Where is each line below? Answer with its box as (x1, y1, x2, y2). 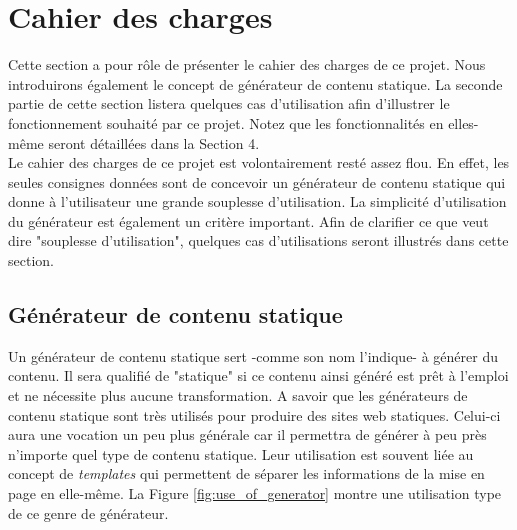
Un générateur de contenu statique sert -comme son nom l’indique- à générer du (8, 345, 498, 366)
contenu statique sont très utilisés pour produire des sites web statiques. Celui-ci (8, 404, 501, 425)
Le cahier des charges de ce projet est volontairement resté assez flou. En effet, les (8, 152, 510, 173)
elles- (448, 112, 479, 133)
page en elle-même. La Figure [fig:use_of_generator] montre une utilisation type (8, 483, 502, 504)
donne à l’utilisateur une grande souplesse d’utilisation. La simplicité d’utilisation (8, 191, 507, 212)
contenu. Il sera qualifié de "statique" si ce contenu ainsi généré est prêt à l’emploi (8, 365, 509, 386)
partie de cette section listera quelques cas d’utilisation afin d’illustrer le (8, 93, 450, 114)
